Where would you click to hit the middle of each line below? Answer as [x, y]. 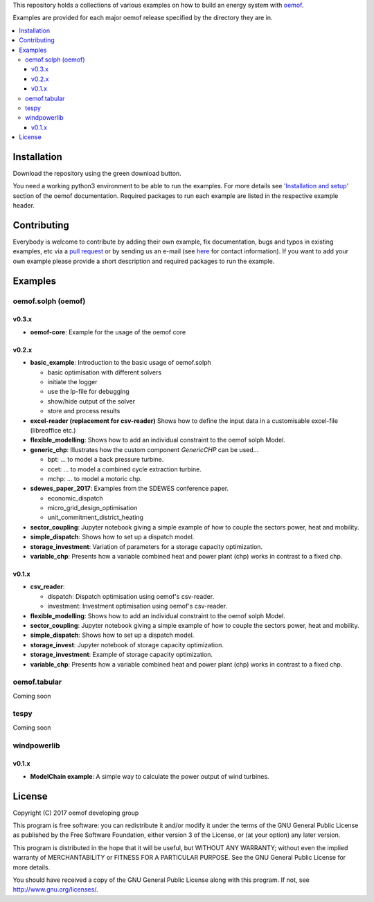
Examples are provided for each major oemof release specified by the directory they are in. [143, 18]
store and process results [84, 411]
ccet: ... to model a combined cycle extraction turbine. [125, 469]
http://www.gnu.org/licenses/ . [55, 890]
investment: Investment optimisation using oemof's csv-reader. [137, 606]
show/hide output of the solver [91, 401]
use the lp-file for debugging [88, 392]
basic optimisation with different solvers [105, 372]
